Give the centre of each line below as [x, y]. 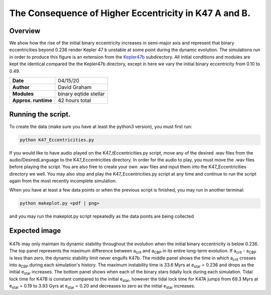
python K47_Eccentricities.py [57, 140]
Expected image [35, 231]
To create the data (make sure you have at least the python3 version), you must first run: [101, 126]
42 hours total [75, 100]
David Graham [75, 87]
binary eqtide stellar [81, 94]
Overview [25, 31]
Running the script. [40, 115]
